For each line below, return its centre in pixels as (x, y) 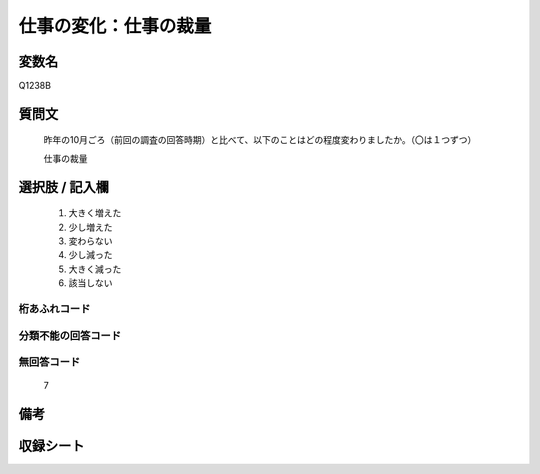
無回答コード (49, 362)
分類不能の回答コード (70, 335)
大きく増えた (95, 213)
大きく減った (95, 269)
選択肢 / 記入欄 (64, 186)
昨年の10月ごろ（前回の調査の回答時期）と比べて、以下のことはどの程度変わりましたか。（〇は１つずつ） (260, 140)
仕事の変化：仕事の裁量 (115, 26)
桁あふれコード (54, 308)
